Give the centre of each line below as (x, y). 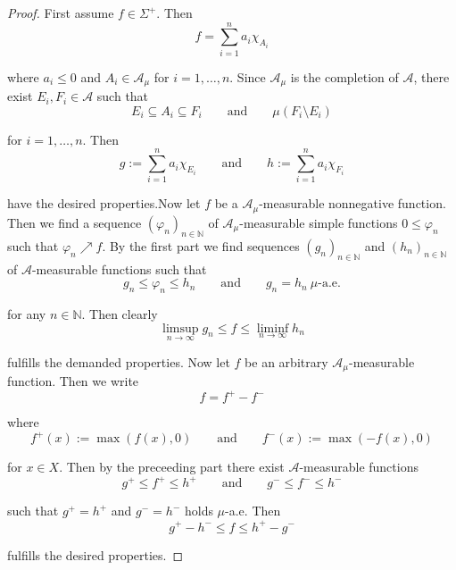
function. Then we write (73, 381)
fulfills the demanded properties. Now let (119, 361)
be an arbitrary (286, 361)
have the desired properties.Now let (104, 203)
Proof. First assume (61, 13)
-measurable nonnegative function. (352, 203)
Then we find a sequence (75, 222)
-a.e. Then (253, 511)
